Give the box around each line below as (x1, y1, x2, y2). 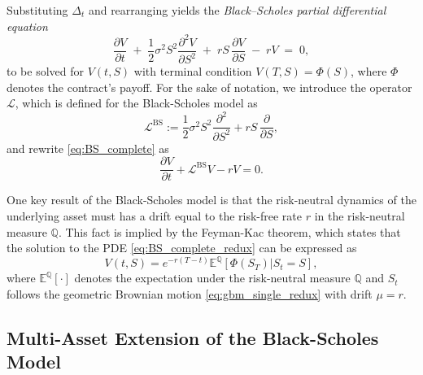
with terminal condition (133, 63, 252, 80)
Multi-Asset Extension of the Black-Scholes (7, 325, 379, 350)
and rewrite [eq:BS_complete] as (7, 139, 169, 156)
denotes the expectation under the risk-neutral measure (74, 269, 351, 286)
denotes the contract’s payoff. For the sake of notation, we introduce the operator (7, 78, 412, 95)
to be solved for (7, 63, 85, 80)
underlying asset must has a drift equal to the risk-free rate (7, 207, 303, 225)
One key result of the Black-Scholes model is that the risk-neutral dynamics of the (7, 191, 416, 208)
